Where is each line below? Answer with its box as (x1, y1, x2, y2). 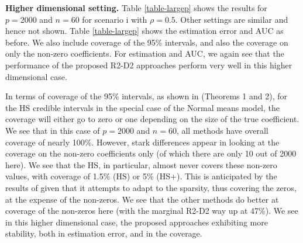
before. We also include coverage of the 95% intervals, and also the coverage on (5, 36, 288, 48)
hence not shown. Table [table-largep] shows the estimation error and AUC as (5, 25, 284, 37)
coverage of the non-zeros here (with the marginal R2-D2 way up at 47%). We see (5, 204, 298, 217)
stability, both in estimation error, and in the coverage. (5, 227, 202, 239)
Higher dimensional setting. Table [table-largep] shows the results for (5, 2, 267, 13)
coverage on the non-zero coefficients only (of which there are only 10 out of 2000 (5, 147, 297, 159)
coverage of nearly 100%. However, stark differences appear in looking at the (5, 136, 280, 148)
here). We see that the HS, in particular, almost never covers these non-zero (5, 158, 277, 171)
